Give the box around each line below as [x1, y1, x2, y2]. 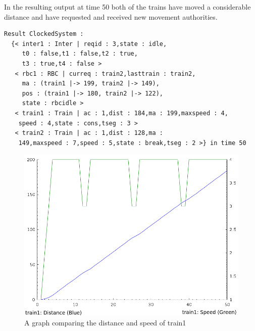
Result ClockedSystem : [4, 30, 84, 38]
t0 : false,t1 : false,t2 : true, [22, 50, 138, 58]
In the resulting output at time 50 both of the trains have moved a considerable [4, 2, 251, 12]
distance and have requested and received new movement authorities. [4, 11, 218, 22]
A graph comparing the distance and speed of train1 [24, 317, 186, 327]
